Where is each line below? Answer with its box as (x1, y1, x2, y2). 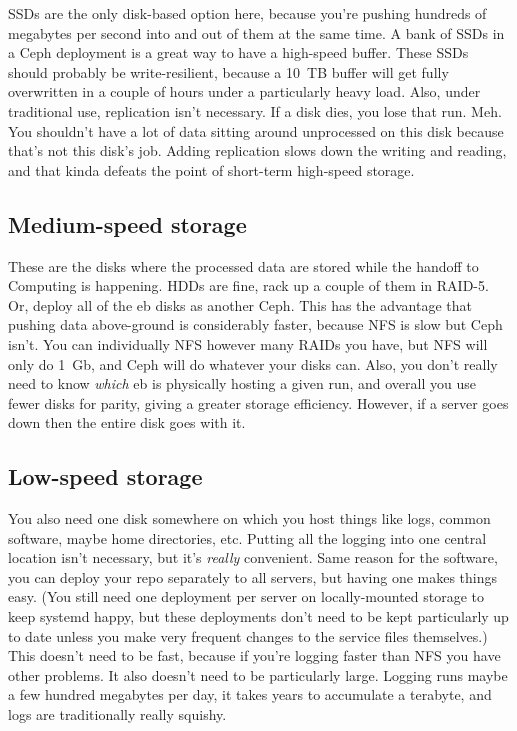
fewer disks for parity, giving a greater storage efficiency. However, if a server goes (8, 392, 509, 413)
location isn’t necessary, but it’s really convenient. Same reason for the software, (8, 547, 498, 568)
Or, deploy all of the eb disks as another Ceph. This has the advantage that (8, 294, 473, 315)
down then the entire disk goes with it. (8, 412, 246, 433)
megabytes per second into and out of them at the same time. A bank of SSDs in (8, 22, 505, 43)
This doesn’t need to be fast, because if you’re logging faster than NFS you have (8, 645, 501, 666)
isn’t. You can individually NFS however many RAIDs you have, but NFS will (8, 333, 488, 354)
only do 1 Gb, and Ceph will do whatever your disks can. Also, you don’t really (8, 353, 498, 374)
